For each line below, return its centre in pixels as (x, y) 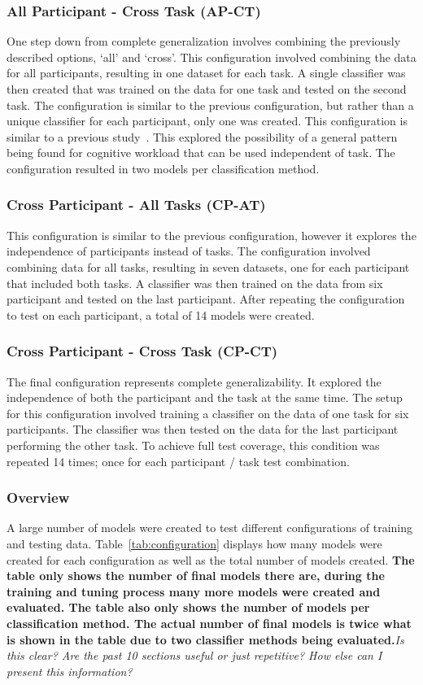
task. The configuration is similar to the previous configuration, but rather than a (210, 105)
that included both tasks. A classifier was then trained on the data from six (195, 283)
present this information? (70, 671)
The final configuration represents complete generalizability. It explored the (194, 381)
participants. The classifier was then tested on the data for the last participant (203, 429)
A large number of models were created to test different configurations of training (210, 528)
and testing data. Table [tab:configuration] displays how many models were (194, 543)
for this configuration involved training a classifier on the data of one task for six (208, 413)
